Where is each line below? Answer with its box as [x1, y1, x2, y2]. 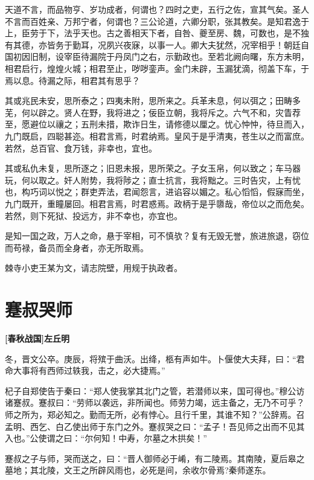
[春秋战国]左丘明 [5, 332, 69, 344]
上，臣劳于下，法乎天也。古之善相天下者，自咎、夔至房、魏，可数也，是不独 [5, 27, 309, 39]
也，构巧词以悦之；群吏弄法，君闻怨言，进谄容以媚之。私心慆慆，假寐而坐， [5, 185, 309, 198]
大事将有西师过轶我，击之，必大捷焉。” [13, 364, 165, 377]
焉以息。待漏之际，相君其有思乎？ [5, 74, 140, 86]
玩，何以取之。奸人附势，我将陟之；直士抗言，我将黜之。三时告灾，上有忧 [5, 173, 301, 186]
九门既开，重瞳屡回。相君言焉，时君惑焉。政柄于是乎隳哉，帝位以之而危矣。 [5, 197, 309, 210]
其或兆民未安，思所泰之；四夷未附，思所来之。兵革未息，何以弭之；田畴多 [5, 94, 301, 107]
